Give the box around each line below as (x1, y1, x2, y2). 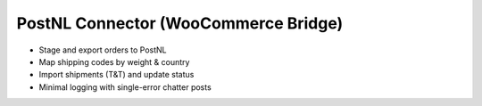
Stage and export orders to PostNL (38, 45, 167, 55)
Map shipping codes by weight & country (38, 56, 190, 67)
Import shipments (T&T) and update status (38, 69, 195, 80)
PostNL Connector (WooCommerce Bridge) (16, 13, 344, 33)
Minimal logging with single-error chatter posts (38, 81, 212, 93)
